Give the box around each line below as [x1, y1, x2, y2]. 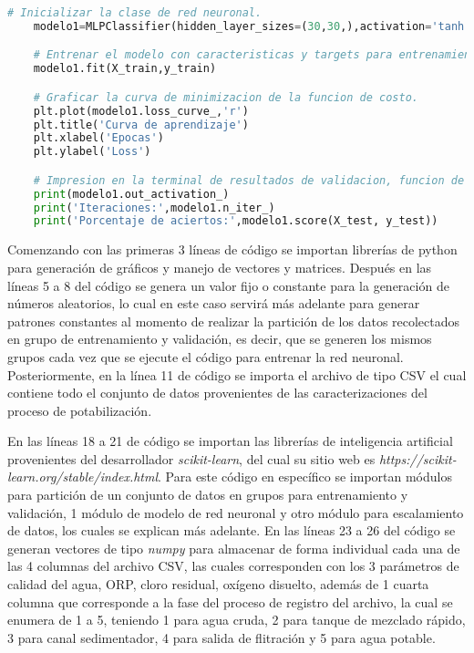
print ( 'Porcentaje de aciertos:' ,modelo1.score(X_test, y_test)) [33, 214, 438, 228]
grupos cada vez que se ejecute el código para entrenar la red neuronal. [7, 347, 404, 366]
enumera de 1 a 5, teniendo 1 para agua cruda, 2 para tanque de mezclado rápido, [7, 610, 466, 629]
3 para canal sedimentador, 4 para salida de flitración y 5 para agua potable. [7, 627, 436, 647]
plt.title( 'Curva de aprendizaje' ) [33, 118, 249, 131]
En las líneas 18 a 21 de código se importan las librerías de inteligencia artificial [7, 431, 453, 451]
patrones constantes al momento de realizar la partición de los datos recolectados [7, 311, 460, 330]
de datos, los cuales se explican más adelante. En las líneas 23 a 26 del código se [7, 521, 456, 540]
